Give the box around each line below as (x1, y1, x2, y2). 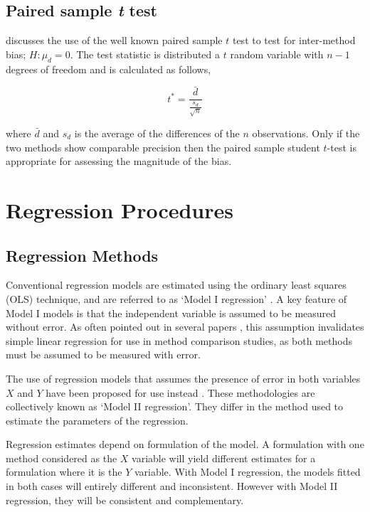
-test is (327, 139, 356, 154)
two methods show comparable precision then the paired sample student (6, 139, 320, 154)
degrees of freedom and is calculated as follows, (6, 61, 211, 76)
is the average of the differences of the (74, 125, 240, 140)
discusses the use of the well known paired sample (6, 33, 223, 48)
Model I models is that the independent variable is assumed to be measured (6, 305, 337, 320)
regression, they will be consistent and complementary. (6, 492, 244, 507)
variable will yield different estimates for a (132, 450, 316, 465)
